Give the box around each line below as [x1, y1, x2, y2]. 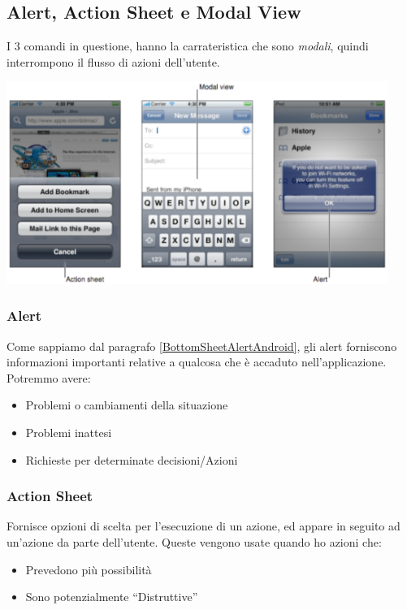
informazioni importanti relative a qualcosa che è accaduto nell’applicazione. [6, 353, 387, 370]
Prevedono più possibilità [25, 560, 152, 578]
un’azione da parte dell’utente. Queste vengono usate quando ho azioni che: [6, 534, 382, 551]
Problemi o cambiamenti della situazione [25, 396, 228, 413]
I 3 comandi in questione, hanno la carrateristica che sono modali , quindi [6, 37, 369, 54]
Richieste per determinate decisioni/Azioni [25, 451, 238, 468]
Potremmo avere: [6, 369, 91, 386]
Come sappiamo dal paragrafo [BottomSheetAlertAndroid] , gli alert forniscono [6, 337, 397, 354]
